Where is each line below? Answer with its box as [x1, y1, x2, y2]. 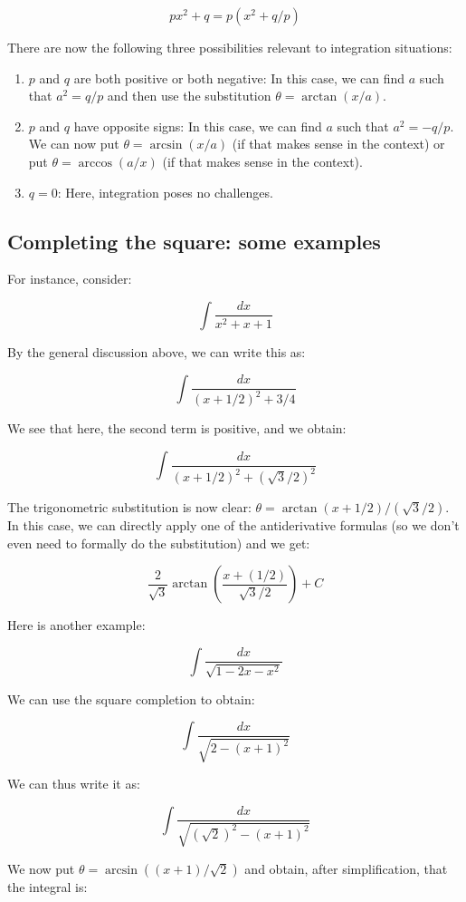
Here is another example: [7, 616, 146, 635]
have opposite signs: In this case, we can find [73, 116, 322, 135]
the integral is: [7, 877, 88, 896]
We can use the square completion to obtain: [7, 689, 255, 708]
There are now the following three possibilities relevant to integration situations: [7, 38, 452, 56]
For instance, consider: [7, 269, 132, 288]
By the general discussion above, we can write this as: [7, 342, 306, 361]
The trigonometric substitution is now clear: [7, 498, 252, 517]
